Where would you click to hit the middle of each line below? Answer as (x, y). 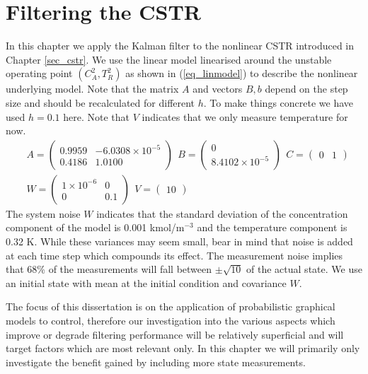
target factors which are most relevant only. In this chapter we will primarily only (183, 348)
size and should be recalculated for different (100, 102)
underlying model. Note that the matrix (92, 89)
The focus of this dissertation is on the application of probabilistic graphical (171, 306)
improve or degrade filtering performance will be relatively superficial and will (175, 334)
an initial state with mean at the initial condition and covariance (146, 282)
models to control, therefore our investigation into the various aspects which (171, 320)
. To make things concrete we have (278, 102)
